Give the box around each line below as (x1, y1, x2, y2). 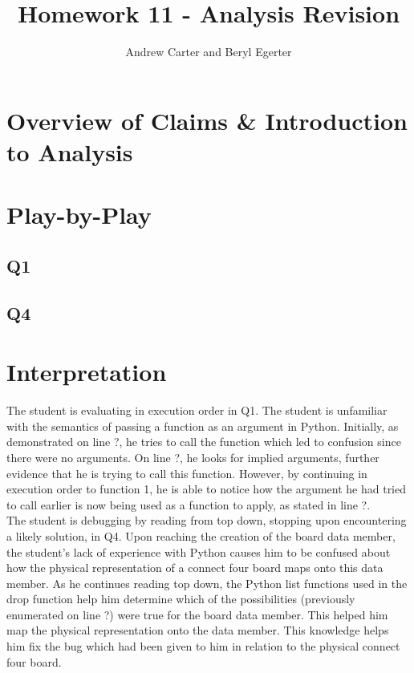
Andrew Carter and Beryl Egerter (125, 43, 292, 60)
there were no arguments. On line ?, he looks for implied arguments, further (6, 448, 379, 465)
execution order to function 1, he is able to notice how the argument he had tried (6, 480, 407, 497)
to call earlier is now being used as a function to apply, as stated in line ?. (6, 496, 371, 513)
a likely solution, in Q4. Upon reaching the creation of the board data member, (6, 527, 396, 544)
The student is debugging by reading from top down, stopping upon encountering (6, 512, 407, 529)
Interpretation (6, 355, 167, 388)
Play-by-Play (6, 198, 152, 231)
